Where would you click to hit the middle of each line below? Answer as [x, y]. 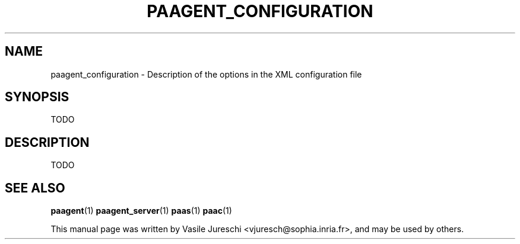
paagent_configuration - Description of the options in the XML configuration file [206, 74]
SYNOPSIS [37, 97]
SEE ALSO [35, 188]
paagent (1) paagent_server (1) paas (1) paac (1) [141, 211]
